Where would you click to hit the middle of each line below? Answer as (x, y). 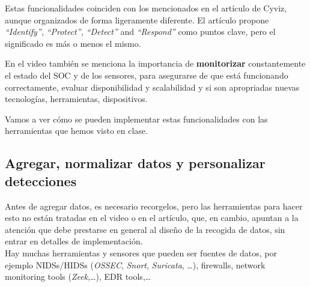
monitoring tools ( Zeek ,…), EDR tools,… (78, 276)
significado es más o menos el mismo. (73, 43)
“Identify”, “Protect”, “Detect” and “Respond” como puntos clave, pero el (140, 32)
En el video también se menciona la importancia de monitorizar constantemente (155, 63)
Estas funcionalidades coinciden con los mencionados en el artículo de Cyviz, (146, 8)
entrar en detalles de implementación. (74, 241)
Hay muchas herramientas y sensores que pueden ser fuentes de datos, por (141, 252)
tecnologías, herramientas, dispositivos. (76, 99)
